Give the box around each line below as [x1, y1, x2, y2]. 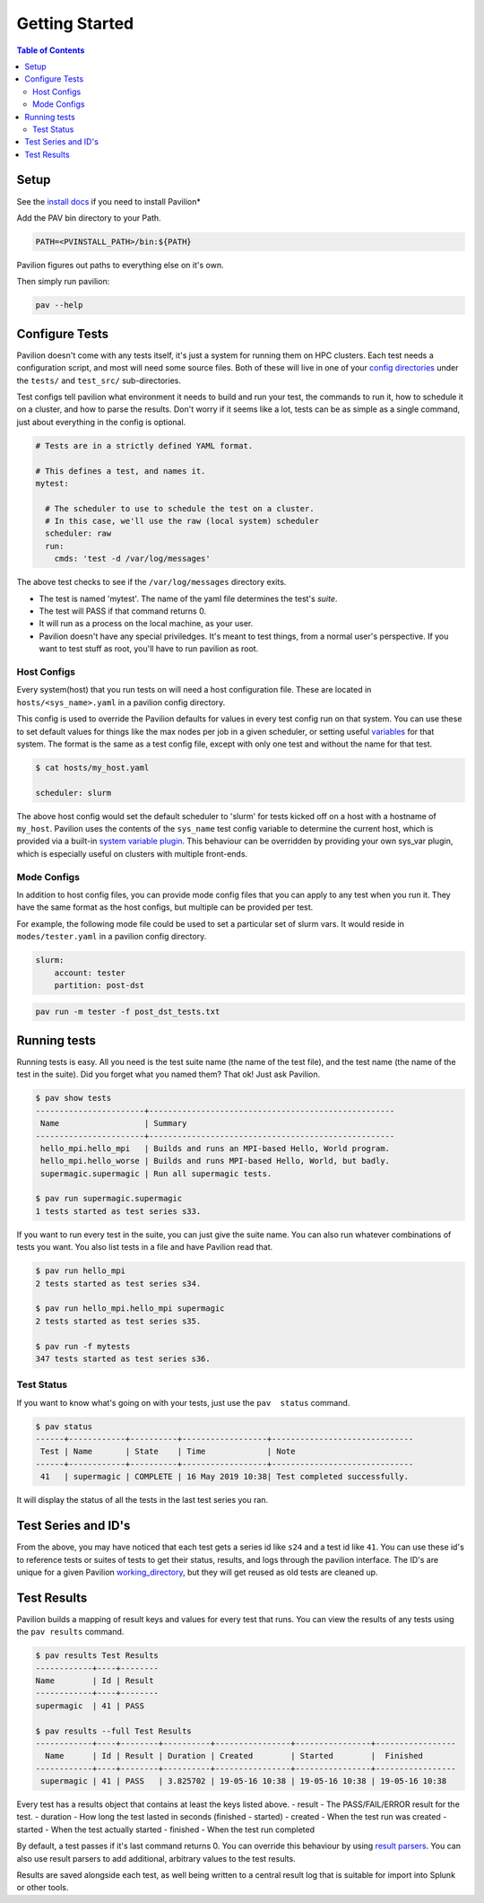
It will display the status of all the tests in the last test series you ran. [16, 1495, 269, 1506]
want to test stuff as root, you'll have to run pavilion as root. [39, 643, 259, 654]
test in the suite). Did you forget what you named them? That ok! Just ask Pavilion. [16, 1069, 321, 1080]
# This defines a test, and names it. [35, 466, 206, 476]
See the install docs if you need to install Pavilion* [16, 196, 201, 206]
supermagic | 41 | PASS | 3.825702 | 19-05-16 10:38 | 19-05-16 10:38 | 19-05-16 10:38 [40, 1776, 447, 1786]
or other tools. [16, 1882, 69, 1893]
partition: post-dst [54, 980, 145, 991]
